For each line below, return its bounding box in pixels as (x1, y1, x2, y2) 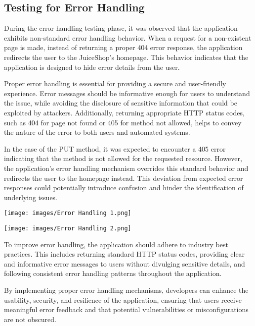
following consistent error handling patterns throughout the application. (4, 268, 222, 278)
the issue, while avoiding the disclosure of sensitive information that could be (4, 98, 237, 108)
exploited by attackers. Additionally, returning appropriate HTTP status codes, (4, 107, 245, 117)
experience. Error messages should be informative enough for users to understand (4, 88, 250, 98)
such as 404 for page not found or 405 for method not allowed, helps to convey (4, 117, 242, 127)
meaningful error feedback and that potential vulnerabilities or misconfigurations (4, 304, 249, 315)
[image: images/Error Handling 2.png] (4, 224, 131, 232)
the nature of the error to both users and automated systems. (4, 127, 190, 137)
